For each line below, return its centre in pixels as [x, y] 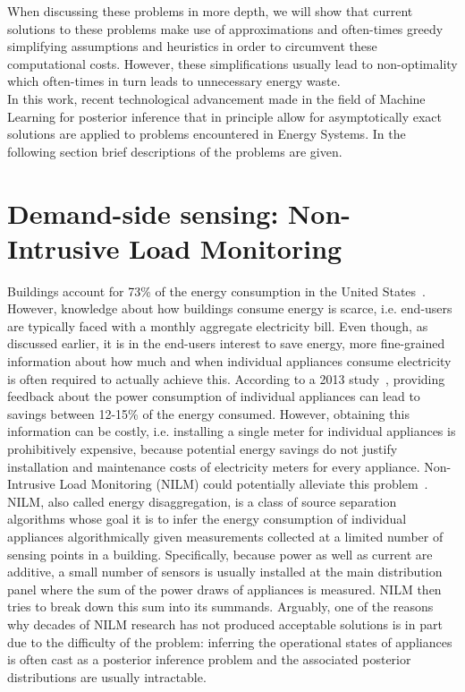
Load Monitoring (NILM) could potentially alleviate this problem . [244, 484]
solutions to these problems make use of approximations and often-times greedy [225, 28]
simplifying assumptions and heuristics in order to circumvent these [192, 46]
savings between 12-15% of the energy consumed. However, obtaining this [208, 413]
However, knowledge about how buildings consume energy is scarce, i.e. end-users [230, 308]
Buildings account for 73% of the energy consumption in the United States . [216, 290]
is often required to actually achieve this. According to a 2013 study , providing [226, 378]
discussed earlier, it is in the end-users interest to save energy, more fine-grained [226, 343]
